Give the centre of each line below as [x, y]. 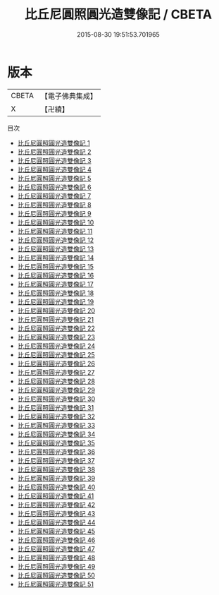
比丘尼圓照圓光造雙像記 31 [56, 407]
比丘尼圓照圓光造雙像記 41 [56, 495]
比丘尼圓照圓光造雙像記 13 [56, 248]
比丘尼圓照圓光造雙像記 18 [56, 293]
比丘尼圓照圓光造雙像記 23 [56, 337]
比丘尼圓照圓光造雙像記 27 [56, 372]
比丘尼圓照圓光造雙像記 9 [54, 213]
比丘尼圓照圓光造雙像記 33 [56, 425]
